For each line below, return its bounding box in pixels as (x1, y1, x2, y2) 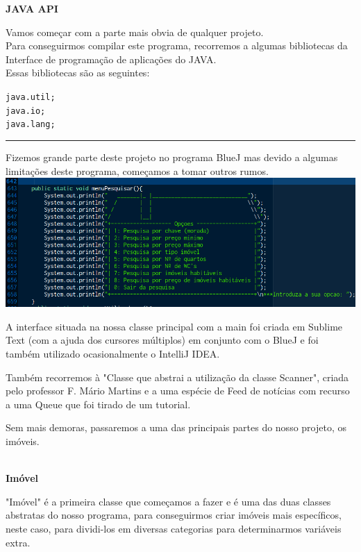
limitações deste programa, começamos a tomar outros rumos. (6, 163, 269, 178)
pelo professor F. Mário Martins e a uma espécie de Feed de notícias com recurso (6, 383, 350, 398)
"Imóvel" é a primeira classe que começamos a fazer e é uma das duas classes (6, 494, 331, 508)
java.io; (6, 106, 46, 116)
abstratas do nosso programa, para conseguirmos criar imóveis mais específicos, (6, 508, 342, 522)
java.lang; (6, 119, 56, 130)
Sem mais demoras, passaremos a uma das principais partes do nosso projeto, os (6, 420, 346, 435)
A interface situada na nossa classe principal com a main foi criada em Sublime (6, 319, 343, 333)
